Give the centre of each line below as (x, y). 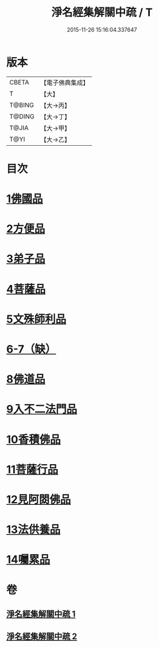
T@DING (22, 116)
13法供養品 (33, 530)
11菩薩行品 (32, 469)
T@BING (22, 105)
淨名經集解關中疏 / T (102, 12)
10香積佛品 (33, 440)
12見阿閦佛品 (39, 499)
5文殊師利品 (36, 319)
